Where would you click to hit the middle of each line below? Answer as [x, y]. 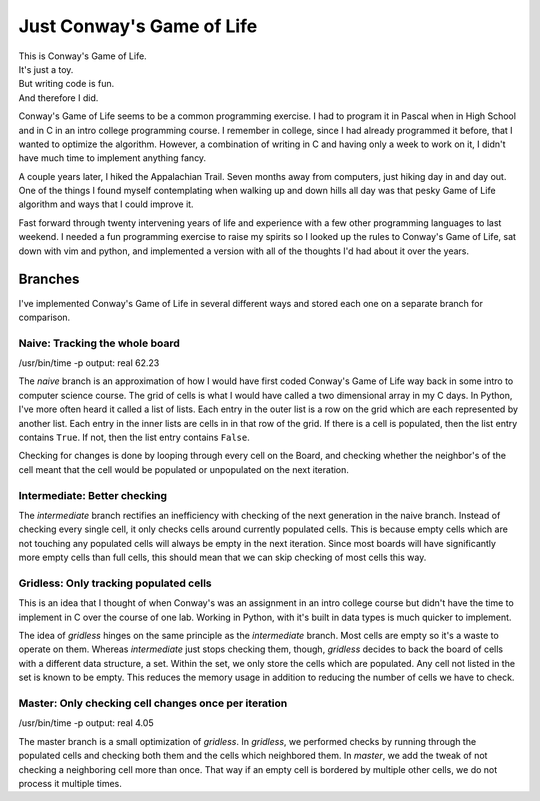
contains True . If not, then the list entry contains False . [134, 437]
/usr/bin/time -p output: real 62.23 [89, 363]
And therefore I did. [58, 97]
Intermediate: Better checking [93, 495]
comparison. [44, 317]
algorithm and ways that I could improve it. [106, 204]
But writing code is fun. [66, 84]
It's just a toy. [46, 69]
